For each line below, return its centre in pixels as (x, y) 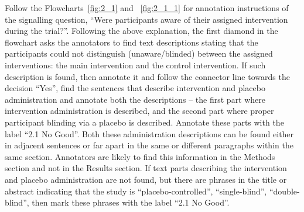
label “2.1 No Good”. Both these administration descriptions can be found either (149, 133)
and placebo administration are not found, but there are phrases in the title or (146, 179)
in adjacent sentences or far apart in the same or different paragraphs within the (149, 145)
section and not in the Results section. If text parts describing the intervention (146, 168)
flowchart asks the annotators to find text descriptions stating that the (131, 42)
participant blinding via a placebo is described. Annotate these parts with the (144, 122)
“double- (284, 191)
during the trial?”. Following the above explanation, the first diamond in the (141, 31)
